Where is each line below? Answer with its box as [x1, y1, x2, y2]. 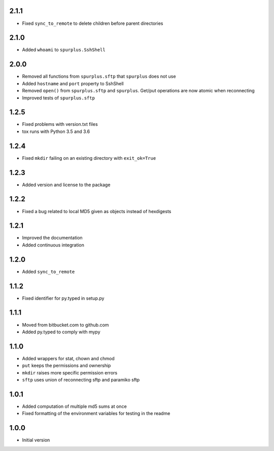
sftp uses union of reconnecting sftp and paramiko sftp [22, 377, 140, 383]
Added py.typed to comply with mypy [22, 329, 101, 335]
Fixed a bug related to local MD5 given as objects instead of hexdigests [22, 208, 172, 214]
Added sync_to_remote [22, 268, 75, 274]
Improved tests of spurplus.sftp [22, 94, 95, 101]
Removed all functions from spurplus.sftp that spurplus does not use [22, 74, 176, 80]
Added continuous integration [22, 241, 85, 248]
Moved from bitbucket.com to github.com [22, 322, 109, 328]
